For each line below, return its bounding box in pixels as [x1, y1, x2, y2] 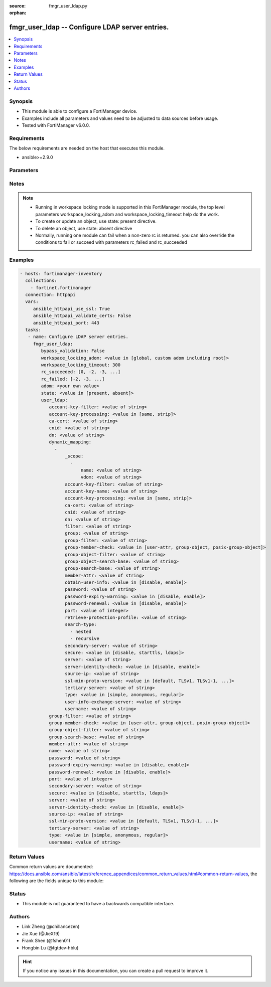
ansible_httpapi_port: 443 [33, 320, 100, 325]
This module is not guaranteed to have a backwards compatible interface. [22, 901, 175, 907]
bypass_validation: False [41, 348, 105, 354]
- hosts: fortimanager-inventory [20, 271, 102, 276]
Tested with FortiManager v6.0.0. [22, 122, 90, 128]
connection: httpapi [25, 292, 76, 298]
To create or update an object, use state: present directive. [35, 218, 157, 224]
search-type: [64, 622, 97, 627]
